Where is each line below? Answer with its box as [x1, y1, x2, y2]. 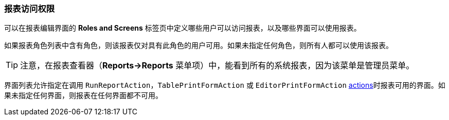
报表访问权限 [4, 4, 55, 14]
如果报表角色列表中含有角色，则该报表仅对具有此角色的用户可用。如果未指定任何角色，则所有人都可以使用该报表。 [4, 41, 393, 50]
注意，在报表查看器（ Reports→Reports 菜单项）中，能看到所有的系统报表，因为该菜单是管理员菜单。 [20, 60, 415, 71]
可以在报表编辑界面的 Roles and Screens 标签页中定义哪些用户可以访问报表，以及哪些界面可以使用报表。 [4, 23, 361, 33]
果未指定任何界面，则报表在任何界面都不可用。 [4, 91, 163, 100]
